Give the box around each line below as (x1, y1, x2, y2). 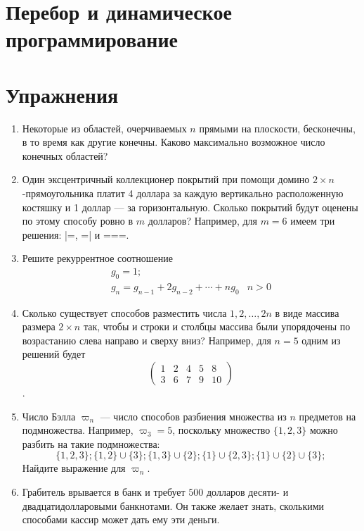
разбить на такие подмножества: (22, 436, 160, 451)
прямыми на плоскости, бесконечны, (199, 120, 356, 135)
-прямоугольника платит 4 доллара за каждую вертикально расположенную (22, 186, 344, 201)
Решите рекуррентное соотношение (22, 251, 173, 265)
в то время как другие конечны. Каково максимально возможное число (22, 135, 325, 149)
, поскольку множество (172, 423, 271, 437)
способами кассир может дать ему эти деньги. (22, 512, 220, 527)
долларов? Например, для (148, 213, 257, 228)
